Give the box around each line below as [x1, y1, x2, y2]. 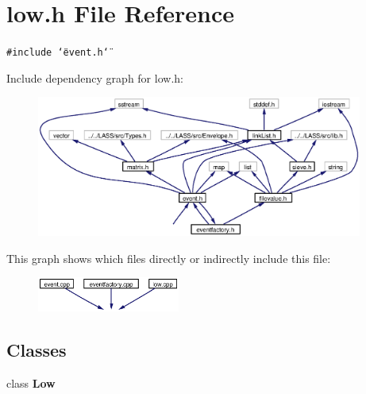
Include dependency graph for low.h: [6, 69, 183, 86]
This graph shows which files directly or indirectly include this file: [6, 249, 331, 266]
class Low [6, 374, 56, 391]
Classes [6, 338, 67, 362]
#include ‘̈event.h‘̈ [6, 47, 109, 59]
